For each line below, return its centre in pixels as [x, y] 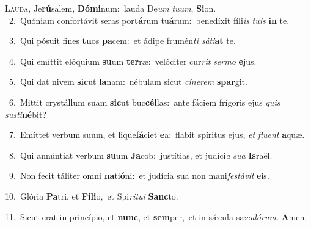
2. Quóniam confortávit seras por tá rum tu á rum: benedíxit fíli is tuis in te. [149, 20]
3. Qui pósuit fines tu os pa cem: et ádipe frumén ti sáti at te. [122, 41]
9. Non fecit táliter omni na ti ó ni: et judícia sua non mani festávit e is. [139, 175]
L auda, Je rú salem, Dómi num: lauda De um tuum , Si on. [111, 8]
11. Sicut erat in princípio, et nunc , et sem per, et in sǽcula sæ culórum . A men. [156, 216]
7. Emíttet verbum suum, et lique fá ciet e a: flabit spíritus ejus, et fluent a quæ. [157, 135]
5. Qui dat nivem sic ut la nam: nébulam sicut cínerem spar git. [128, 81]
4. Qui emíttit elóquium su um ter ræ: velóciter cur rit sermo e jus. [133, 61]
